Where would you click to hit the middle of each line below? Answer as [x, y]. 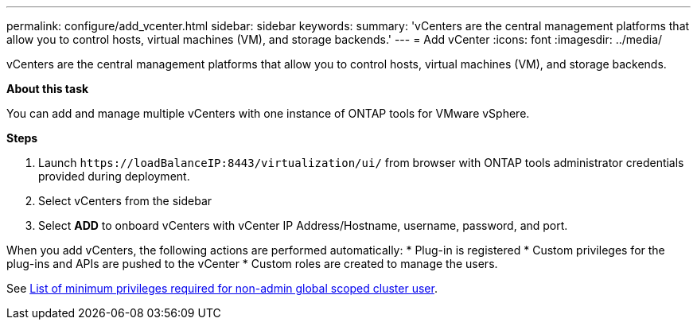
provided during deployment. [114, 176]
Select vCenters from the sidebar [125, 201]
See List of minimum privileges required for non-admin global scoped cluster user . [222, 288]
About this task [48, 89]
